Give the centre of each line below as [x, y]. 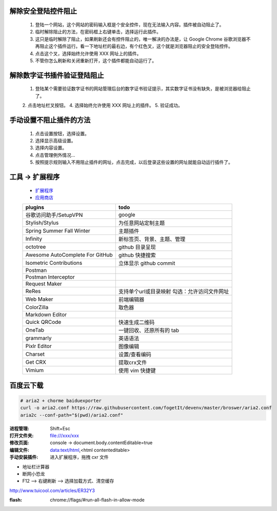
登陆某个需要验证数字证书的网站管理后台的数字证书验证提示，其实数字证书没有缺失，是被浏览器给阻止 [143, 89]
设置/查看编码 [135, 355]
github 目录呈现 [137, 247]
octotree [36, 247]
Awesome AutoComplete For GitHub [69, 255]
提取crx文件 [133, 362]
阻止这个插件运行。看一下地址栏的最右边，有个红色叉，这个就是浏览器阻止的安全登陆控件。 [136, 46]
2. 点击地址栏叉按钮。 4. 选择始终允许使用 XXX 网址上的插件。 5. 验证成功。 [103, 105]
